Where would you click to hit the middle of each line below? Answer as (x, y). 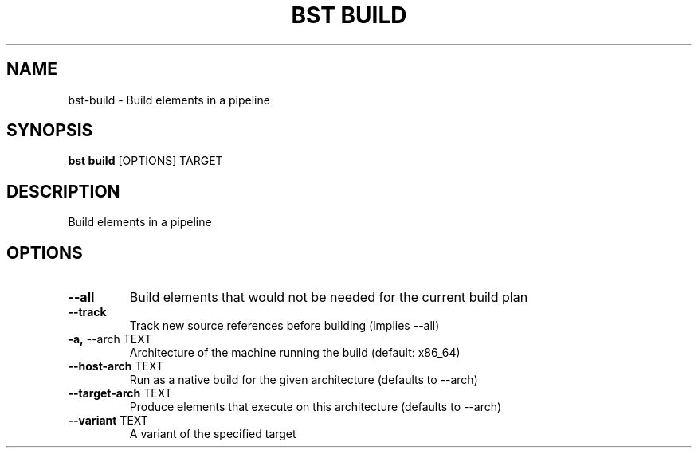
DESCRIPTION (63, 191)
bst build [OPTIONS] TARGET (145, 161)
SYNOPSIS (50, 131)
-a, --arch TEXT (110, 339)
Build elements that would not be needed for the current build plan (329, 297)
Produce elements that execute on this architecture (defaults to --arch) (316, 407)
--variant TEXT (108, 421)
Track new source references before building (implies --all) (284, 326)
